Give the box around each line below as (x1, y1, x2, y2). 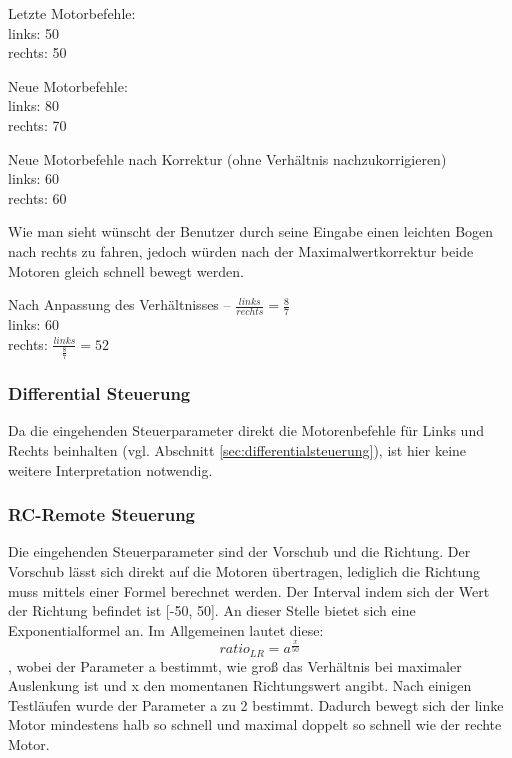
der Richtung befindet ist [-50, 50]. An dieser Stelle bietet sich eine (8, 600, 416, 621)
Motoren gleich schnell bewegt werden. (8, 260, 244, 281)
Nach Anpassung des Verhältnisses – (8, 294, 231, 315)
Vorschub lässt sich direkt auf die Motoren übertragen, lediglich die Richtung (8, 560, 481, 581)
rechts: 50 (8, 42, 67, 63)
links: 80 (8, 95, 60, 116)
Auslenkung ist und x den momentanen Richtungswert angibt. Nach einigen (8, 675, 472, 696)
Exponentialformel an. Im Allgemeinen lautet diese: (8, 619, 324, 640)
